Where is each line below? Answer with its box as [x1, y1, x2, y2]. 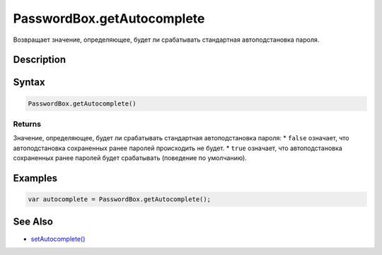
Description [13, 54, 66, 66]
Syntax [13, 76, 45, 89]
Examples [13, 172, 58, 184]
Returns [13, 119, 42, 129]
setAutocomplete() [30, 234, 86, 243]
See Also [13, 216, 53, 228]
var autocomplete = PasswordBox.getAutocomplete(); [28, 195, 212, 203]
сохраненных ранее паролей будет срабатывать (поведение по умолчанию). [13, 154, 248, 162]
